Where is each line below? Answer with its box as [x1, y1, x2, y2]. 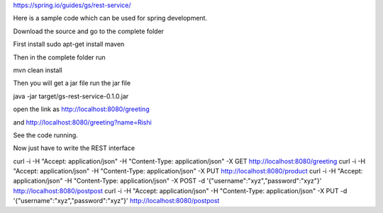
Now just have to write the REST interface [13, 144, 135, 152]
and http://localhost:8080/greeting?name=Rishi [13, 117, 152, 127]
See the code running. [13, 131, 78, 139]
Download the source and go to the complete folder [13, 27, 165, 35]
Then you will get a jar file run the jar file [13, 79, 131, 88]
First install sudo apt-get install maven [13, 40, 125, 49]
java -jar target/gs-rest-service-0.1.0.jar [13, 92, 129, 100]
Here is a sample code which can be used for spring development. [13, 14, 208, 23]
